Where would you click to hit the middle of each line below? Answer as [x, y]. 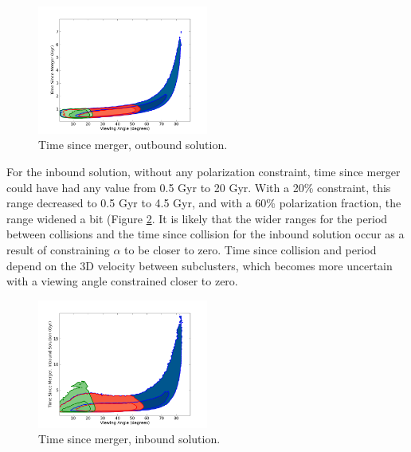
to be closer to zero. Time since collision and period [251, 249]
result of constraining [58, 249]
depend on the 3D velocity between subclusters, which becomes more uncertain [200, 265]
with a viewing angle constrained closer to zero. [122, 281]
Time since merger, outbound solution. [133, 145]
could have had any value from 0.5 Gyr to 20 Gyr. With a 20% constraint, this [199, 187]
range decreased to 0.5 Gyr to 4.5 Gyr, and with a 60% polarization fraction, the [204, 203]
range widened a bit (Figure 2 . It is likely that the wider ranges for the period [197, 218]
